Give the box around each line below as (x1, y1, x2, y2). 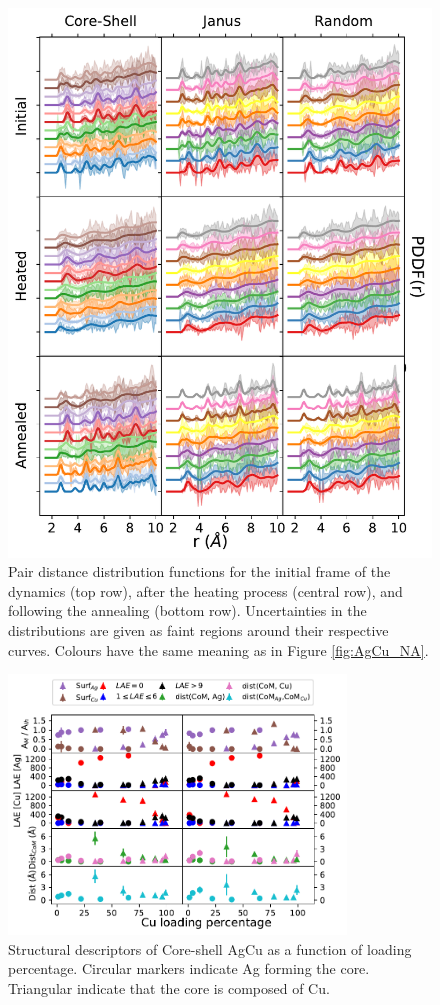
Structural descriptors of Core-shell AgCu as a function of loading (8, 938, 412, 959)
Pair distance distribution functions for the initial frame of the (8, 561, 391, 582)
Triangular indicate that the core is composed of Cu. (8, 977, 330, 998)
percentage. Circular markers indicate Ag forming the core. (8, 958, 370, 979)
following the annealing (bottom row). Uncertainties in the (8, 600, 367, 621)
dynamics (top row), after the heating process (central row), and (8, 580, 403, 601)
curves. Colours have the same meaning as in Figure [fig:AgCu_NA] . (8, 639, 429, 660)
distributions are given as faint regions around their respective (8, 619, 389, 640)
